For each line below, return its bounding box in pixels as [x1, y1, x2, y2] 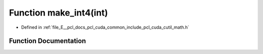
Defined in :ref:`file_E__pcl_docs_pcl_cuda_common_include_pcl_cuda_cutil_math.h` [21, 24, 189, 30]
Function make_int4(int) [9, 7, 108, 18]
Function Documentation [9, 37, 86, 45]
